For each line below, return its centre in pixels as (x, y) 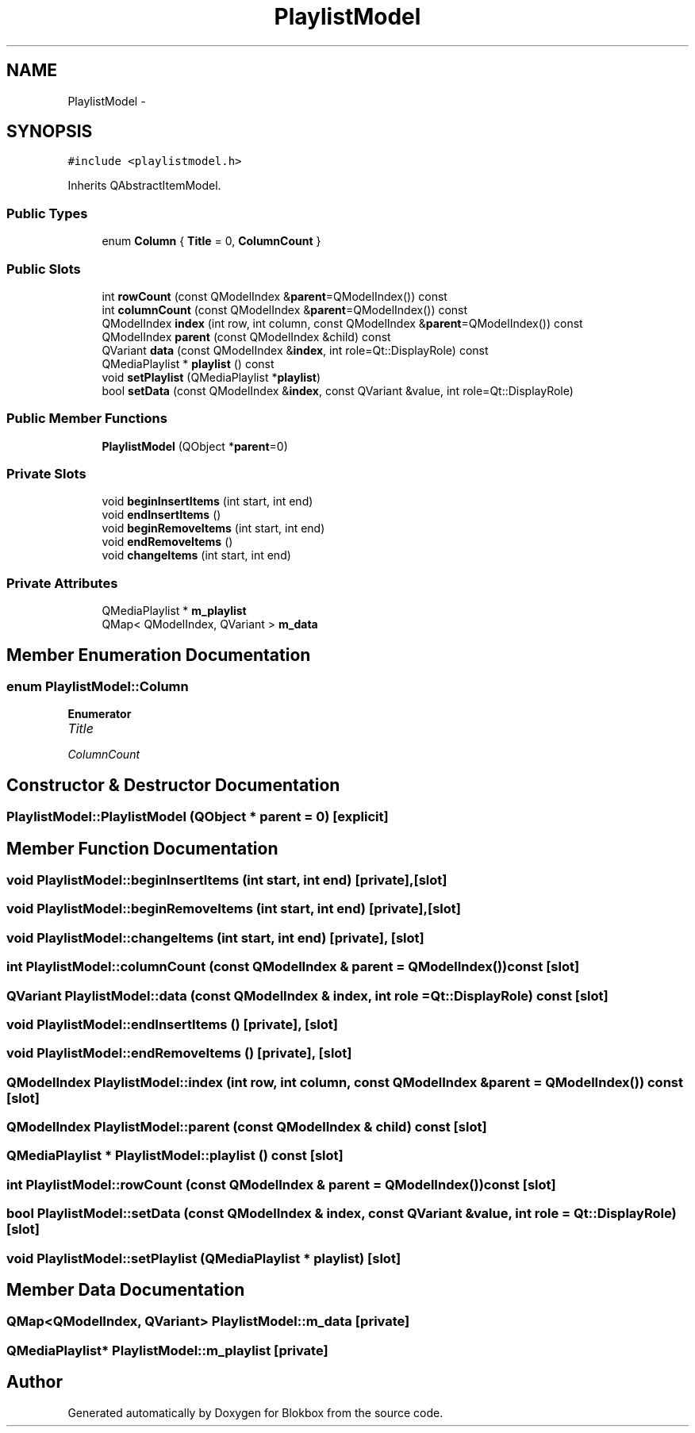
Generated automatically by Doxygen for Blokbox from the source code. (255, 1412)
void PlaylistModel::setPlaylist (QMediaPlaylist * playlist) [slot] (204, 1258)
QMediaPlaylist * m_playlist (174, 611)
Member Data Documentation (126, 1290)
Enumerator (100, 714)
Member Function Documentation (142, 848)
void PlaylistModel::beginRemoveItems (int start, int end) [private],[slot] (234, 909)
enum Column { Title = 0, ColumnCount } (211, 241)
